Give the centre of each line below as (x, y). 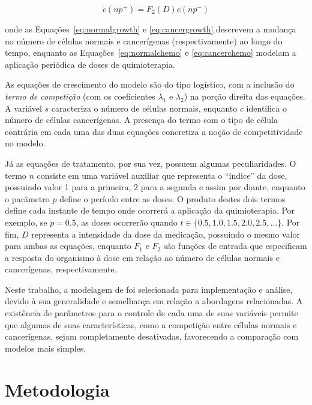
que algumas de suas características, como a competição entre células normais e (151, 324)
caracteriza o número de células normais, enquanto (144, 108)
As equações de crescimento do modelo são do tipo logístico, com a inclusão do (150, 84)
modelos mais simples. (46, 348)
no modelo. (25, 143)
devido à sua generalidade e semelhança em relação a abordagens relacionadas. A (154, 301)
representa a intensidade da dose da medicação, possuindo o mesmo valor (166, 234)
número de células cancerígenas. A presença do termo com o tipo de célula (141, 120)
